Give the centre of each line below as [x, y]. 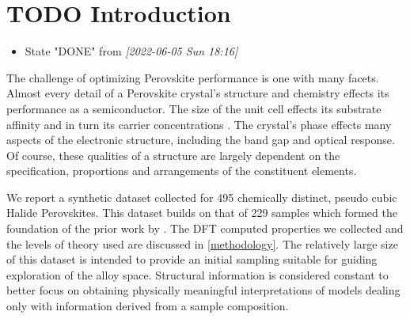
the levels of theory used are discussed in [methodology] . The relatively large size [202, 243]
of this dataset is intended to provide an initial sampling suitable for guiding [192, 259]
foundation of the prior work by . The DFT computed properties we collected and [205, 228]
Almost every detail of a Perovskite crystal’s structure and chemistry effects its [198, 93]
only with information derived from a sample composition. [148, 306]
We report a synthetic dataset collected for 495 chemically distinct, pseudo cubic [202, 197]
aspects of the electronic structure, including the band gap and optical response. [201, 140]
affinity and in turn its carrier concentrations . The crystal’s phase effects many [199, 124]
